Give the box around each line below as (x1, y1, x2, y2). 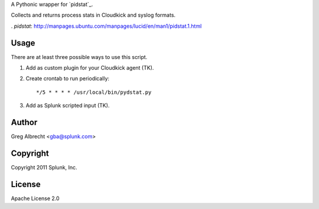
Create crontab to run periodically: (25, 75, 109, 82)
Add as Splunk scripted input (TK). (25, 102, 110, 109)
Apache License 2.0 (11, 195, 60, 202)
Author (11, 117, 38, 128)
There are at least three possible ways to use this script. (11, 53, 148, 60)
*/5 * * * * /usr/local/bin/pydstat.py (36, 89, 152, 96)
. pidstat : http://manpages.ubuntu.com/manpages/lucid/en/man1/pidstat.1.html (11, 22, 202, 30)
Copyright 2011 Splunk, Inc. (11, 164, 77, 171)
